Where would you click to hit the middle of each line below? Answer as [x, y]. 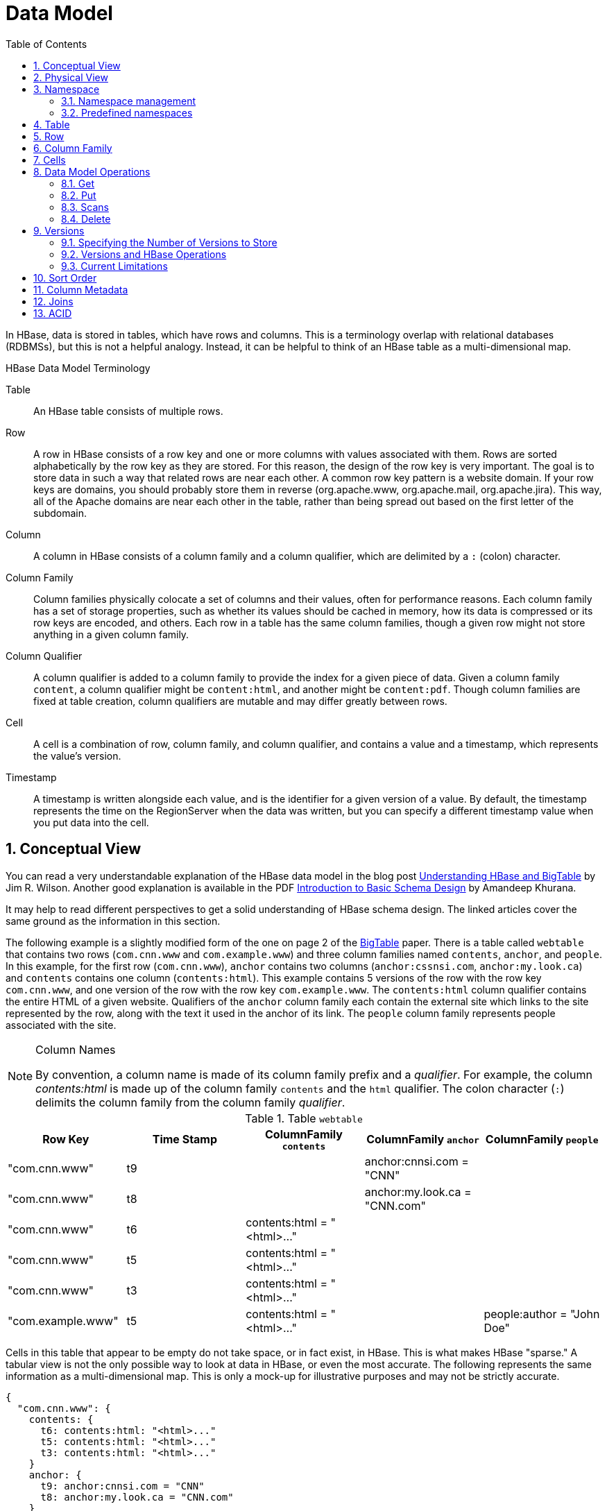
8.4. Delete [86, 219]
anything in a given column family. [111, 634]
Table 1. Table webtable [304, 1118]
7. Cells [50, 160]
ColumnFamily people [542, 1139]
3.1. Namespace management [128, 101]
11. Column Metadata [81, 289]
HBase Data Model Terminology [78, 368]
